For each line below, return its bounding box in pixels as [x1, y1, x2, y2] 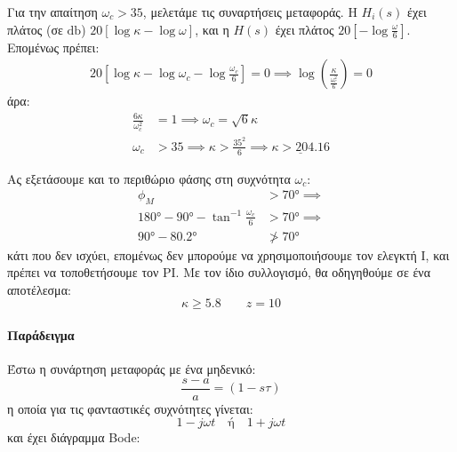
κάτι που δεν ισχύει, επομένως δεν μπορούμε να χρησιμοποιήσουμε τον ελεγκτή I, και [7, 245, 450, 264]
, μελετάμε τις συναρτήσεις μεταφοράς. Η [142, 3, 357, 20]
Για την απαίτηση [7, 3, 98, 20]
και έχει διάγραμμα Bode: [7, 428, 140, 447]
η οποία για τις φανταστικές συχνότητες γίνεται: [7, 399, 253, 417]
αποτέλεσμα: [7, 280, 71, 298]
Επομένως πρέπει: [7, 37, 100, 56]
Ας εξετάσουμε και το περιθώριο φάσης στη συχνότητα [7, 169, 291, 187]
